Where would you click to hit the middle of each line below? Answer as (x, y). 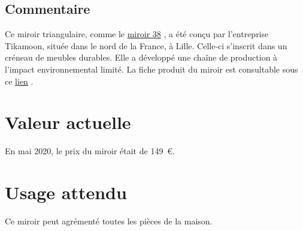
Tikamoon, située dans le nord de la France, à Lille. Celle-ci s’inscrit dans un (146, 45)
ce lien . (19, 81)
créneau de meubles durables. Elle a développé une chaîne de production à (141, 57)
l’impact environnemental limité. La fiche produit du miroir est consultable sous (151, 69)
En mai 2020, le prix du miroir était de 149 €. (90, 151)
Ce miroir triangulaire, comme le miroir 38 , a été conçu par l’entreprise (137, 34)
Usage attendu (66, 192)
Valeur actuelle (68, 122)
